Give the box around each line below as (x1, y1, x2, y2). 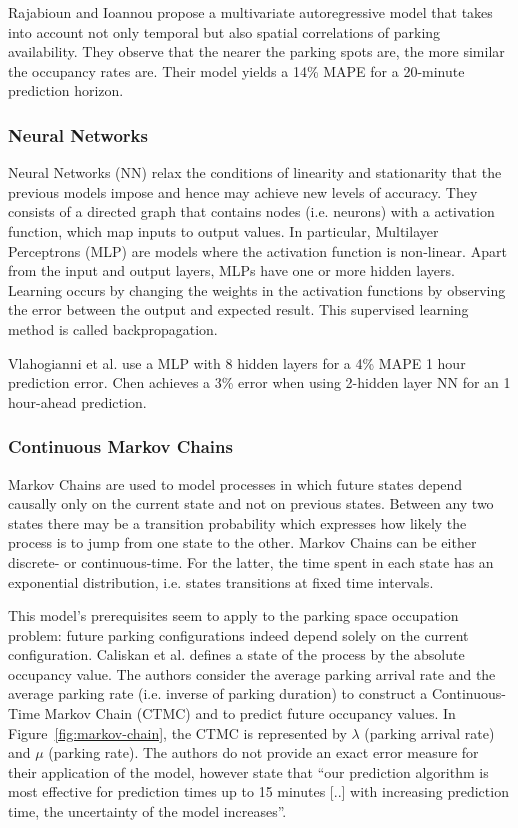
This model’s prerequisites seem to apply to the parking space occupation (8, 605, 459, 626)
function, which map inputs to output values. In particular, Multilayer (8, 220, 439, 241)
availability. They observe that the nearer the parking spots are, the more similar (8, 41, 505, 62)
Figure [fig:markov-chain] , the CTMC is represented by (8, 722, 347, 743)
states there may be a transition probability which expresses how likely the (8, 512, 467, 533)
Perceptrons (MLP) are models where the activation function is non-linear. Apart (8, 240, 507, 261)
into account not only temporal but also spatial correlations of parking (8, 21, 441, 42)
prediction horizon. (8, 80, 124, 101)
